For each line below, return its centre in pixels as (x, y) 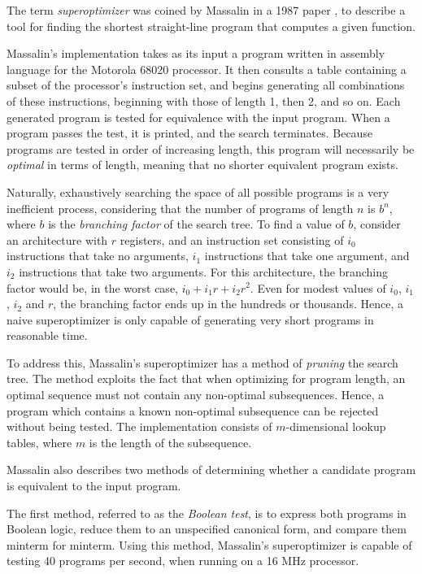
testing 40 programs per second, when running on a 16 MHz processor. (183, 561)
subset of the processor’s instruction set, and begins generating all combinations (206, 85)
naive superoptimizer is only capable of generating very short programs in (190, 319)
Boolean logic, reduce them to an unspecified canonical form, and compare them (207, 529)
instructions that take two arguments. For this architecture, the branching (204, 271)
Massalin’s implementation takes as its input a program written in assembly (196, 53)
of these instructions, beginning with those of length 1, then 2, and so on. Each (204, 100)
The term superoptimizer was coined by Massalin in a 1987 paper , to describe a (206, 10)
